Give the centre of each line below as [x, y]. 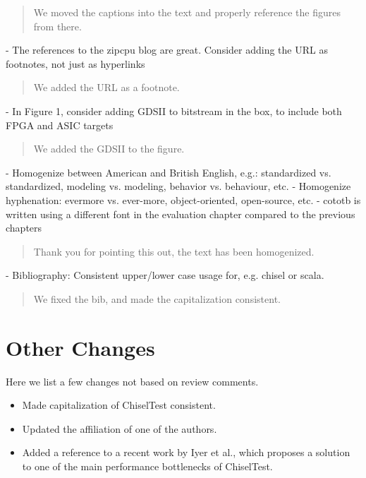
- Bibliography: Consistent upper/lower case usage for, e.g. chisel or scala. [165, 275]
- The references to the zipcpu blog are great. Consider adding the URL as [167, 50]
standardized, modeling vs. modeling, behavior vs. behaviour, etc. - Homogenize [178, 186]
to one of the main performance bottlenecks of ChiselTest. [147, 466]
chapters [24, 228]
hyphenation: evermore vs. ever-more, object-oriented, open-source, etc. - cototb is [183, 199]
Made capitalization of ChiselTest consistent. [119, 405]
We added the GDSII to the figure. [109, 149]
